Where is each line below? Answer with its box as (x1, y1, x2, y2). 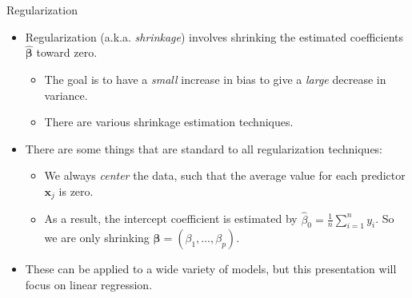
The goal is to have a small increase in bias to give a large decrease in (44, 71, 386, 87)
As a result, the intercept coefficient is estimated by (44, 210, 298, 227)
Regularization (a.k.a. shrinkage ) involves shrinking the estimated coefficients (25, 28, 403, 45)
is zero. (58, 182, 94, 199)
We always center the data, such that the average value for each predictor (44, 167, 406, 184)
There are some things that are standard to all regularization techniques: (25, 140, 383, 157)
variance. (44, 86, 88, 103)
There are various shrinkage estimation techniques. (44, 113, 294, 130)
